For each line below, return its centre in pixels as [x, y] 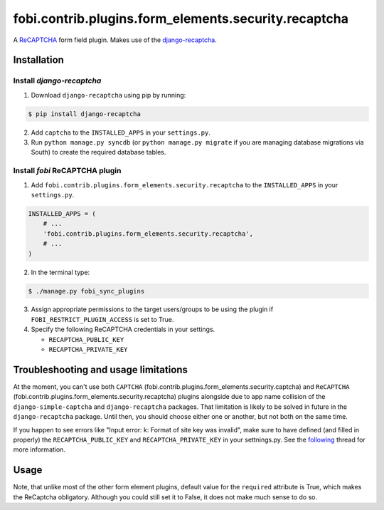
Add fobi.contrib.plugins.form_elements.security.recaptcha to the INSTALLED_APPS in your [185, 184]
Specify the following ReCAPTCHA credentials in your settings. [123, 329]
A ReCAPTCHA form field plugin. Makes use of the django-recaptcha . [115, 40]
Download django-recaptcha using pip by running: [108, 95]
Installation [38, 60]
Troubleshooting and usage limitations [101, 369]
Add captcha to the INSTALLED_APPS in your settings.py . [121, 132]
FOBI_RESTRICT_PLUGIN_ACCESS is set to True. [102, 319]
